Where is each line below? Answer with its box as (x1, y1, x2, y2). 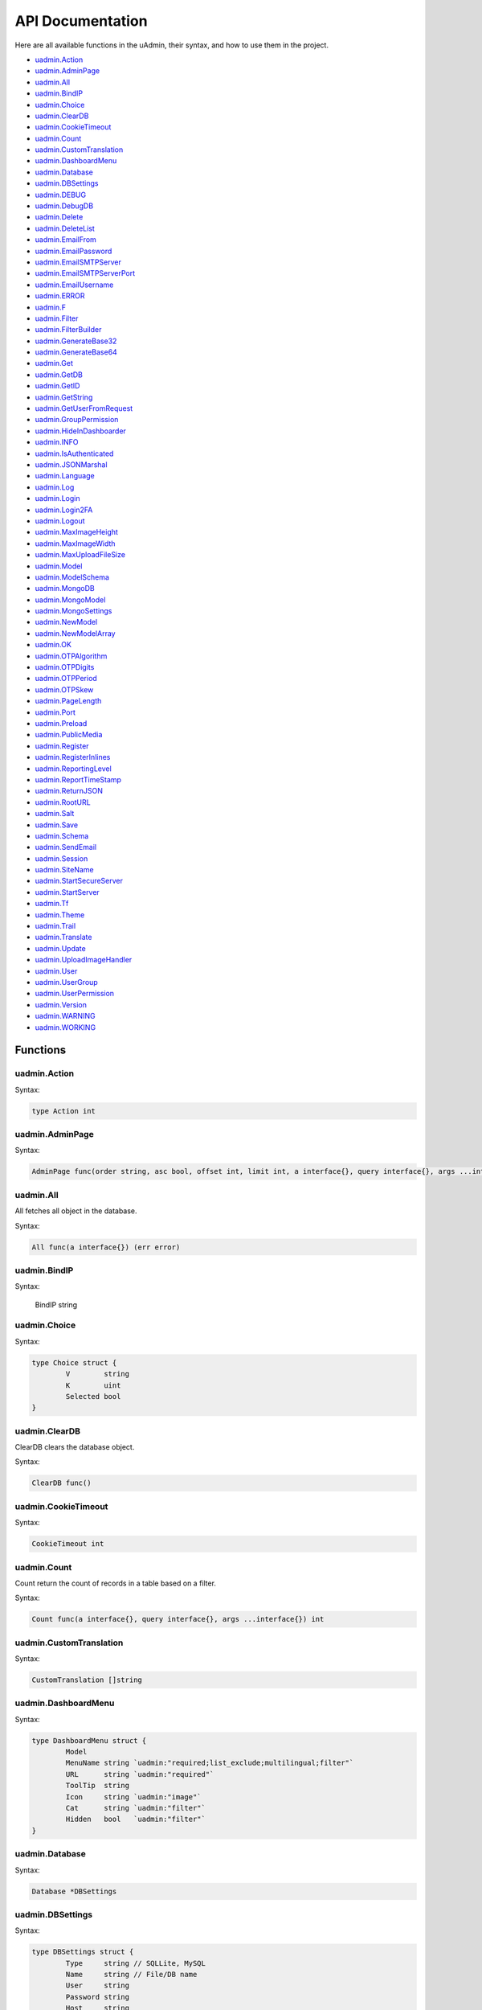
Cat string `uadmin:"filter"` (65, 1803, 206, 1813)
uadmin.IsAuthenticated (35, 449, 114, 458)
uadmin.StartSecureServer (35, 876, 124, 886)
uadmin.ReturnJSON (35, 786, 104, 796)
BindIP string (35, 1299, 78, 1310)
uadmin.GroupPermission (35, 415, 119, 425)
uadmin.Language (35, 471, 96, 481)
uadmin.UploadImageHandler (35, 955, 133, 965)
